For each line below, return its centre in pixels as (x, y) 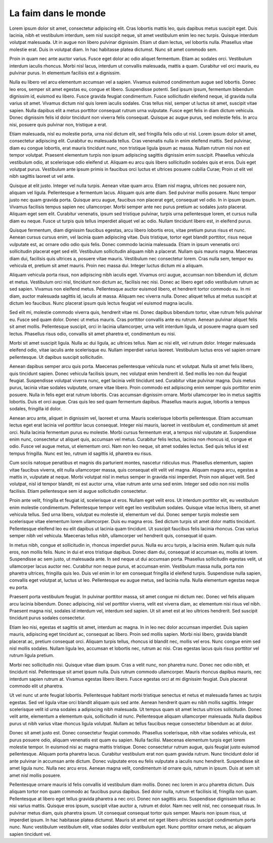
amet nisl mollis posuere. (35, 775)
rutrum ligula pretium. (32, 655)
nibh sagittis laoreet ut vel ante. (42, 176)
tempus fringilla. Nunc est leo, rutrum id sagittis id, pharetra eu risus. (81, 453)
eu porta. (19, 587)
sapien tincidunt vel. (30, 834)
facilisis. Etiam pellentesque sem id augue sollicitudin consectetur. (78, 491)
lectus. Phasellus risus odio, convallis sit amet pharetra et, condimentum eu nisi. (93, 334)
